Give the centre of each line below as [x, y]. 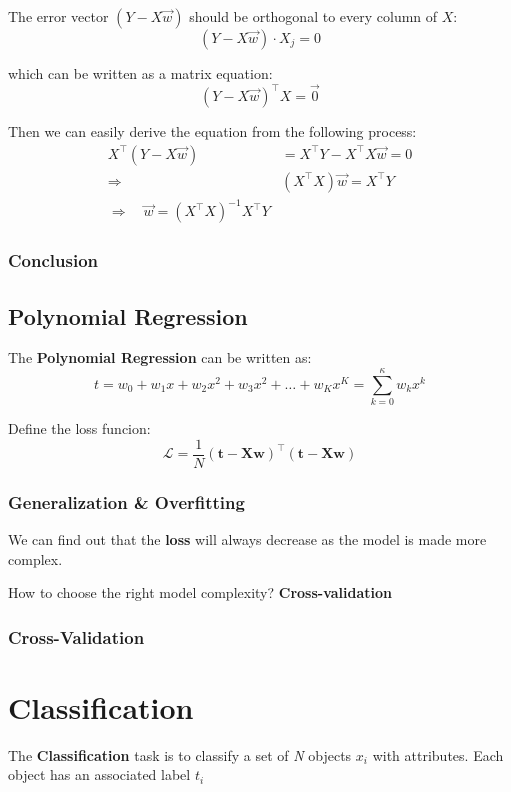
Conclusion [53, 260]
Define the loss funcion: [79, 428]
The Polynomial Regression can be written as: [160, 357]
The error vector [58, 16]
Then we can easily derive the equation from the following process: [212, 131]
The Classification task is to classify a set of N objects [180, 754]
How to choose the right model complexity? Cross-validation [200, 592]
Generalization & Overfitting [126, 501]
